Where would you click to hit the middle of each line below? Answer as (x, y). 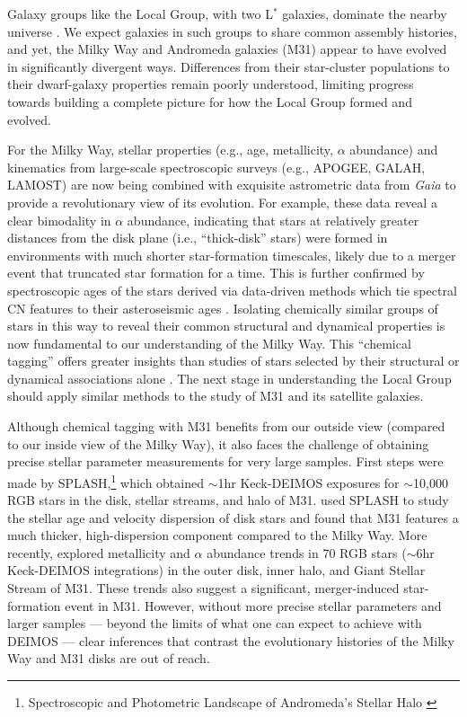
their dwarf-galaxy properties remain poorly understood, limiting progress (211, 84)
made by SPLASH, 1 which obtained (106, 481)
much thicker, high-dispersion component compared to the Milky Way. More (217, 535)
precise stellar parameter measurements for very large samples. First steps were (225, 461)
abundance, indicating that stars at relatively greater (273, 220)
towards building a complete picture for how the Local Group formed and (210, 101)
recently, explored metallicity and (99, 552)
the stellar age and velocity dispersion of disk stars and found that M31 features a (233, 517)
